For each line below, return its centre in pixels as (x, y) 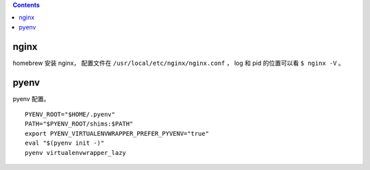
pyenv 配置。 (31, 98)
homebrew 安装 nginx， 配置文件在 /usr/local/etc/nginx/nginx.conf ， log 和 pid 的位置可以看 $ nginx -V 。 (179, 63)
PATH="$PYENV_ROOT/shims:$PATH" (79, 124)
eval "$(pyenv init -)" (65, 143)
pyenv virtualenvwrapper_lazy (76, 153)
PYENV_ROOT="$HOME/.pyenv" (70, 114)
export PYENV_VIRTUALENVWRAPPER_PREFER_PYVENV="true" (117, 133)
